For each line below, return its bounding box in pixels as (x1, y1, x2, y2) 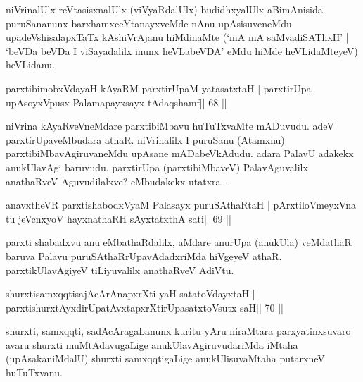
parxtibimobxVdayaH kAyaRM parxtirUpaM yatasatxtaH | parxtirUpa (6, 80, 312, 95)
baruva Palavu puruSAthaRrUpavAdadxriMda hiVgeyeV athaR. (6, 248, 282, 263)
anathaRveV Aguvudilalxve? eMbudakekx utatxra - (6, 173, 227, 188)
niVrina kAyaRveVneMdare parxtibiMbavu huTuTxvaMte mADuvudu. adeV (6, 118, 334, 133)
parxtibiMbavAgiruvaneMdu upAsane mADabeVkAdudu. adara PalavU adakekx (6, 146, 354, 161)
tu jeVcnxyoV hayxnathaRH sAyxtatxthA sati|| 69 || (6, 211, 231, 226)
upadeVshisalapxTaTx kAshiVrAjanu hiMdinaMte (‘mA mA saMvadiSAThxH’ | (6, 30, 349, 44)
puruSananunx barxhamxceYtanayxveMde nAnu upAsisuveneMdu (6, 16, 292, 30)
